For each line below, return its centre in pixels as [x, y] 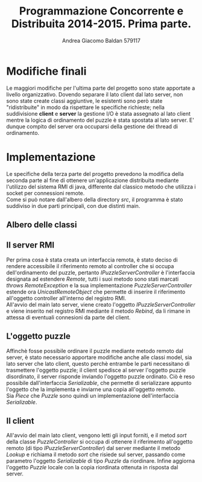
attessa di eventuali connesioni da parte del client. [68, 317]
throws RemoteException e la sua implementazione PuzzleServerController [99, 285]
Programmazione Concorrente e [101, 11]
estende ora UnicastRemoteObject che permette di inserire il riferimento [96, 292]
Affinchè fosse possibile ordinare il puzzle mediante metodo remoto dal [95, 351]
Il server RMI [30, 245]
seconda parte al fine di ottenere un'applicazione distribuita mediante [93, 180]
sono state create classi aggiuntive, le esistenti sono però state [84, 101]
